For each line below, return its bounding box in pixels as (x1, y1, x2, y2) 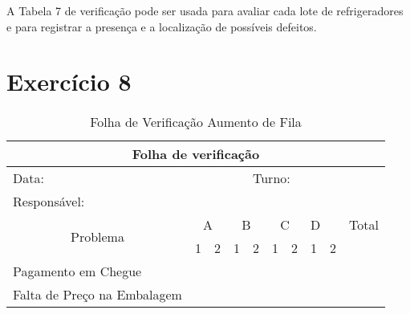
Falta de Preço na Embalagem (13, 285, 182, 304)
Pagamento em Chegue (13, 262, 142, 281)
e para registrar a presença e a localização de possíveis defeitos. (6, 18, 317, 35)
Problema (70, 226, 124, 246)
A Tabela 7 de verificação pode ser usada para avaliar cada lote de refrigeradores (6, 2, 404, 18)
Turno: (252, 169, 290, 188)
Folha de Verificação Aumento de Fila (90, 112, 302, 132)
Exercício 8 (6, 65, 132, 98)
